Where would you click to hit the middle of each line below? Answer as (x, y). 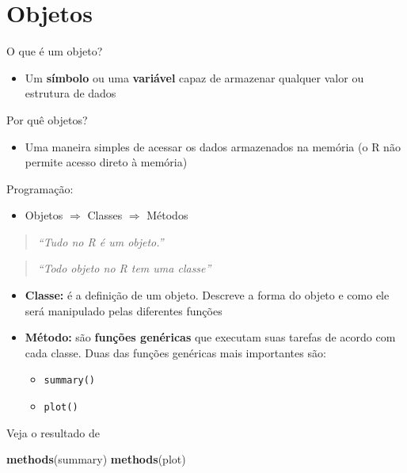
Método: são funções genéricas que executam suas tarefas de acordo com (210, 337)
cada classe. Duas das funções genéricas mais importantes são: (175, 352)
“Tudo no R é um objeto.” (101, 241)
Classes (105, 215)
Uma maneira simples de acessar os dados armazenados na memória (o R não (213, 146)
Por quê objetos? (47, 119)
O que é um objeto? (55, 51)
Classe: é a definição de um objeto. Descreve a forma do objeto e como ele (207, 295)
